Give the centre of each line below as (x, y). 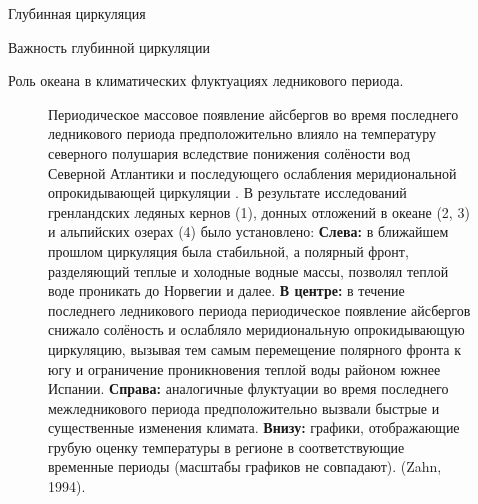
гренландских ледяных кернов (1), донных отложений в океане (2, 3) (259, 211)
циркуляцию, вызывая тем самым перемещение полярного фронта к (254, 348)
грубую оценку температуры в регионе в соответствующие (226, 446)
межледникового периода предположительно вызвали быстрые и (244, 407)
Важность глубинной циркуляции (109, 46)
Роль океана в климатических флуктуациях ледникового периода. (206, 80)
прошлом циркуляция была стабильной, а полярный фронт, (228, 250)
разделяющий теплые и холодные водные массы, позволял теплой (248, 270)
